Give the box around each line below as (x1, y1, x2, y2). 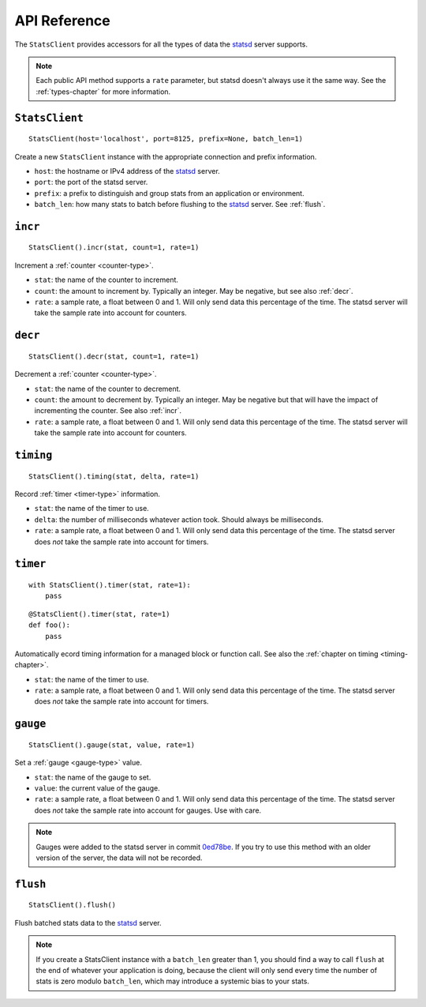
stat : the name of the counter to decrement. (34, 384, 181, 393)
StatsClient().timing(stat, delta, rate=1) (28, 472, 200, 481)
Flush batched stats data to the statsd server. (14, 918, 162, 927)
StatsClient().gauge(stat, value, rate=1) (28, 740, 196, 750)
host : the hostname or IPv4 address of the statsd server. (34, 166, 220, 175)
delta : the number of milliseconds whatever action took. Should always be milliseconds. (34, 514, 323, 524)
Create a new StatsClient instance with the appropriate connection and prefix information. (14, 152, 317, 161)
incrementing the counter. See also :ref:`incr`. (34, 406, 181, 415)
